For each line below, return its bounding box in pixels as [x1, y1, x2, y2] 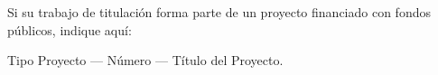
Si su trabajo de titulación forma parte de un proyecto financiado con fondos [7, 3, 431, 21]
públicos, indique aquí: [7, 20, 132, 39]
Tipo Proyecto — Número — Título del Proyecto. [7, 51, 284, 70]
